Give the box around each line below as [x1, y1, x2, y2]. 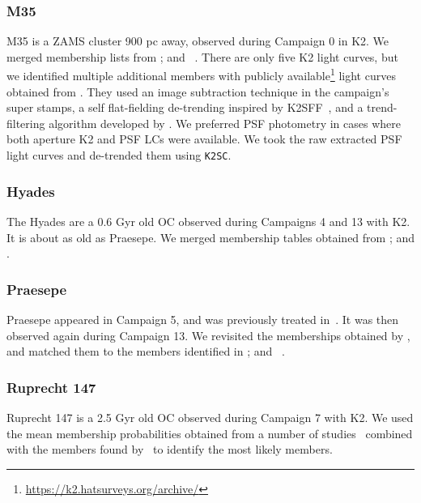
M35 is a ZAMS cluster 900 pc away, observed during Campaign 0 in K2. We [6, 32, 389, 49]
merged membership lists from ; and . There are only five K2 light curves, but [6, 48, 398, 65]
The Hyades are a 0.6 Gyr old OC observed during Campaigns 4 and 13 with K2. [6, 212, 410, 229]
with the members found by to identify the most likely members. [6, 441, 333, 458]
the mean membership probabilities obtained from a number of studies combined [6, 424, 413, 441]
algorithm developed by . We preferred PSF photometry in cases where [49, 114, 401, 131]
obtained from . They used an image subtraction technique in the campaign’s [6, 83, 389, 100]
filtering [6, 114, 45, 131]
